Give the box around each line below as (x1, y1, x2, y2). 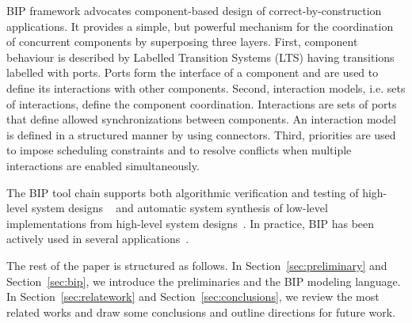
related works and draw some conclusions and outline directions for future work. (6, 303, 396, 320)
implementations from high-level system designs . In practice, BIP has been (6, 215, 375, 231)
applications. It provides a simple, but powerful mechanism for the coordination (6, 17, 394, 34)
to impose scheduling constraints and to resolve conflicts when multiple (6, 142, 352, 158)
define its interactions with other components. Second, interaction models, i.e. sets (6, 79, 406, 96)
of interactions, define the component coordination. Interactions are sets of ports (6, 95, 397, 112)
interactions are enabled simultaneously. (6, 157, 200, 173)
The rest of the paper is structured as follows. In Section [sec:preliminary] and (6, 256, 387, 273)
